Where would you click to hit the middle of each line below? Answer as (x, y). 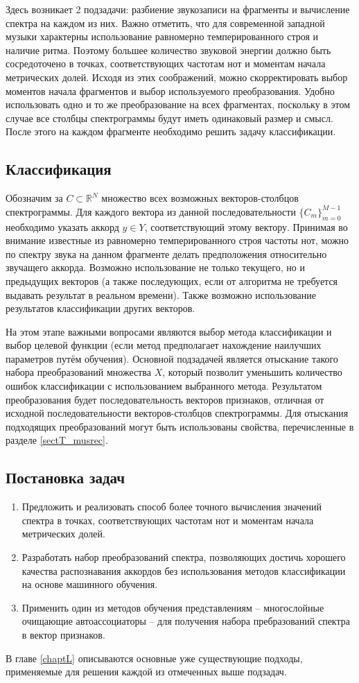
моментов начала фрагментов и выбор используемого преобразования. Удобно (170, 90)
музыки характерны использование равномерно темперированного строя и (162, 36)
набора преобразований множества (78, 372)
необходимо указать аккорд (62, 226)
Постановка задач (65, 477)
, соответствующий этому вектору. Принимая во (246, 226)
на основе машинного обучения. (90, 584)
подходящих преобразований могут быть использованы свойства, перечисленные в (180, 426)
